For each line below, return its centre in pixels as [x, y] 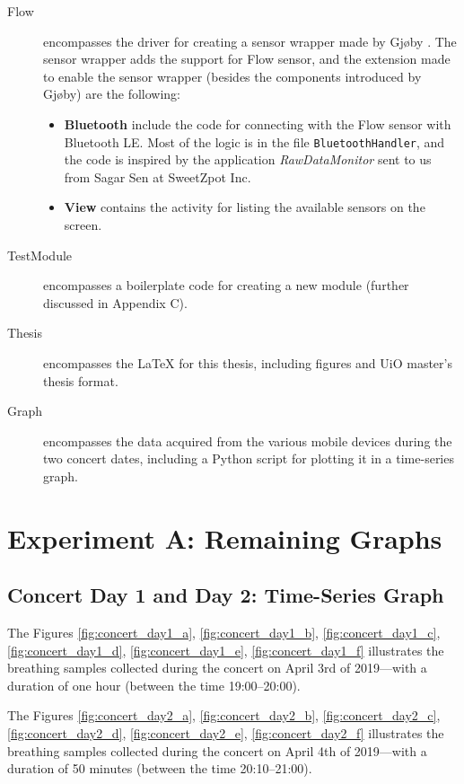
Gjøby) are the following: [112, 94]
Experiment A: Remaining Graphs [225, 537]
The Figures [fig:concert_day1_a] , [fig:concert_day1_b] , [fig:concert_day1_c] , [224, 633]
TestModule [40, 255]
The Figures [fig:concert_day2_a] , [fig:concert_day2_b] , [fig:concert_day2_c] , [224, 715]
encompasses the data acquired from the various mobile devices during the [248, 440]
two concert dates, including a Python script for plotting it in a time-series [249, 458]
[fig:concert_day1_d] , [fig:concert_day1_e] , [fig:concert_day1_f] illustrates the [226, 650]
